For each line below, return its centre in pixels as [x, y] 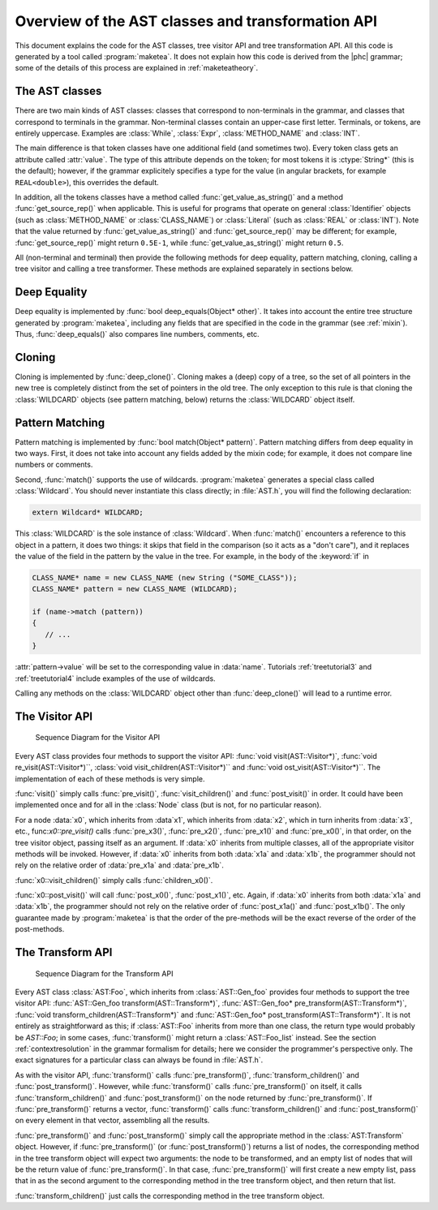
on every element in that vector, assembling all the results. [112, 1121]
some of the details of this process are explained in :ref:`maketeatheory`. [137, 68]
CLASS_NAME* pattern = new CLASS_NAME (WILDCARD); [135, 589]
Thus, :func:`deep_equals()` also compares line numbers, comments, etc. [137, 334]
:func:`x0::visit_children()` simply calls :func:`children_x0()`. [114, 880]
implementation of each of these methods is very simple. [110, 778]
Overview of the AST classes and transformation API [196, 21]
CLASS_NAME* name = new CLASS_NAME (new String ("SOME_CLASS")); [165, 577]
